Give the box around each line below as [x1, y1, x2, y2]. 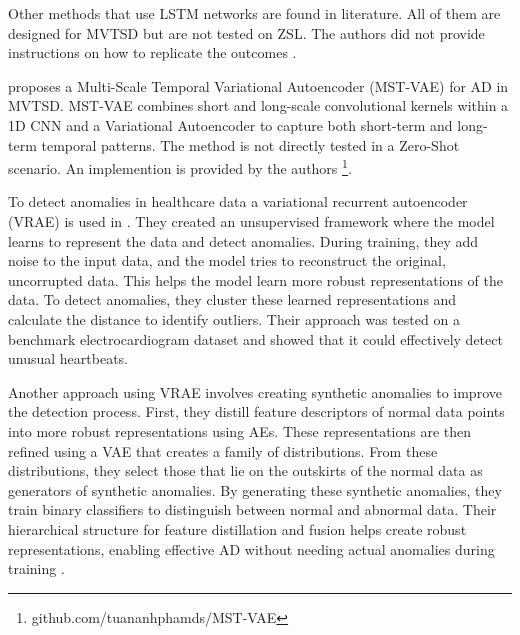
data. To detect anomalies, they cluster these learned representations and [8, 289, 457, 310]
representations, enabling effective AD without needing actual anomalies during [8, 538, 495, 559]
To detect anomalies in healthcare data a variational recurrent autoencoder [8, 191, 468, 212]
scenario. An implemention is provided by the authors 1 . [8, 155, 352, 178]
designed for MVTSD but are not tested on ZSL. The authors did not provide [8, 22, 485, 43]
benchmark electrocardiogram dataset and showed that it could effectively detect [8, 328, 503, 349]
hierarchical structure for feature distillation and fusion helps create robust [8, 518, 467, 539]
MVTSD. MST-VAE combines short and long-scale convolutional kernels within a [8, 95, 509, 116]
